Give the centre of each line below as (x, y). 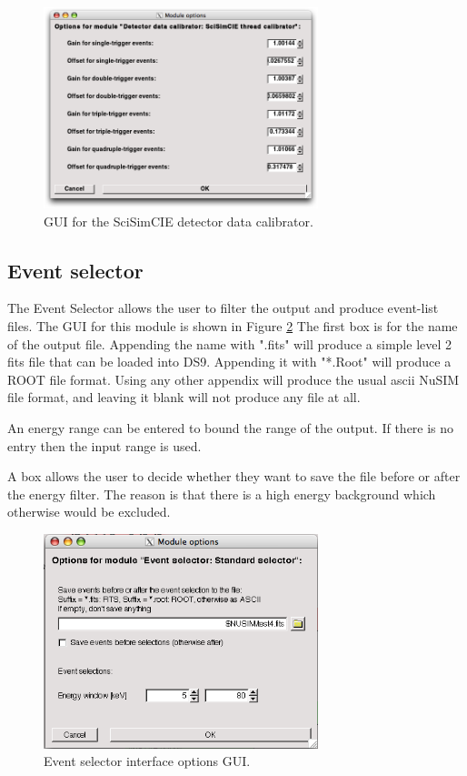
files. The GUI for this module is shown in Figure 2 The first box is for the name (233, 325)
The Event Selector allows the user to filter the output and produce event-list (223, 308)
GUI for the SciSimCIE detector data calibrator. (179, 221)
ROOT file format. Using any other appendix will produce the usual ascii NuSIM (233, 379)
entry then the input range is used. (104, 445)
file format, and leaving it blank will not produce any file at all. (184, 397)
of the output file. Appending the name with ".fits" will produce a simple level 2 (230, 343)
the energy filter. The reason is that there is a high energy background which (222, 494)
